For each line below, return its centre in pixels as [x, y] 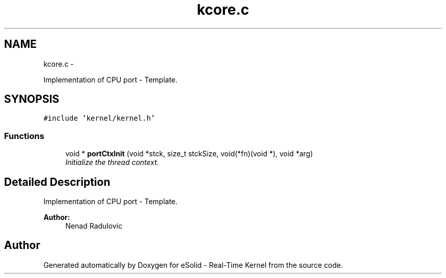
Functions [24, 136]
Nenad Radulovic [94, 226]
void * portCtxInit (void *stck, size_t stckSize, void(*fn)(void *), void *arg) [189, 154]
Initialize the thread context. [112, 162]
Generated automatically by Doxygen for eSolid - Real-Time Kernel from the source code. [193, 265]
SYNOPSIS [32, 99]
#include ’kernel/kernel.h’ [99, 118]
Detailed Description [57, 182]
